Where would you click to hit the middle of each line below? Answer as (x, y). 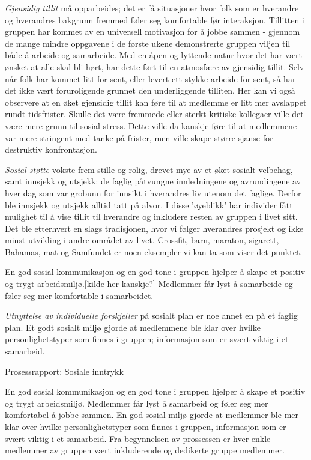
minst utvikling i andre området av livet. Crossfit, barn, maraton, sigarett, (142, 240)
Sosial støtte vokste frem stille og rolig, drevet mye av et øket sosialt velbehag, (149, 169)
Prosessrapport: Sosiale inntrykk (64, 371)
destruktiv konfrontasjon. (51, 149)
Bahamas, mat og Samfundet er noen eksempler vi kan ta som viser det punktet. (154, 251)
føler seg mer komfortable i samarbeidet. (79, 295)
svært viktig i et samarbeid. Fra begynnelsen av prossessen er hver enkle (138, 438)
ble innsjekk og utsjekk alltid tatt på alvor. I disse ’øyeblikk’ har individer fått (149, 204)
